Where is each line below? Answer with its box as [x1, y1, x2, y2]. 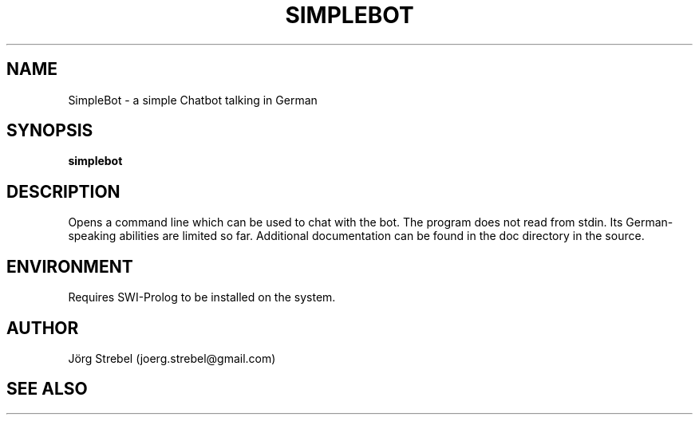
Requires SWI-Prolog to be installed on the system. [68, 290, 336, 305]
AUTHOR [6, 317, 79, 338]
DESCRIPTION [6, 181, 120, 202]
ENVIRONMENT [6, 256, 133, 277]
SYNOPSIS [6, 120, 93, 141]
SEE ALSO [6, 379, 88, 399]
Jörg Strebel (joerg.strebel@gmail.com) [68, 351, 276, 365]
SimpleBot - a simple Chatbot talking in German [68, 92, 318, 107]
